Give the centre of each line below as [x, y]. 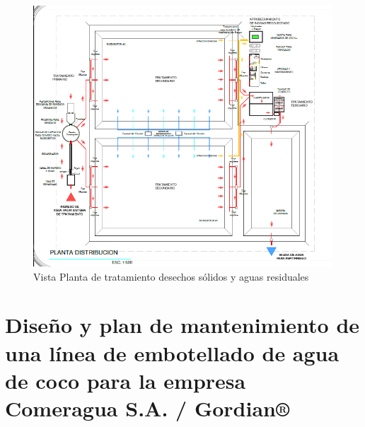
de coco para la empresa [126, 380]
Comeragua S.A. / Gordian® [147, 408]
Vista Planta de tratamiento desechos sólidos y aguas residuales [171, 276]
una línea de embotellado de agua [172, 352]
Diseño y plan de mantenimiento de [182, 325]
